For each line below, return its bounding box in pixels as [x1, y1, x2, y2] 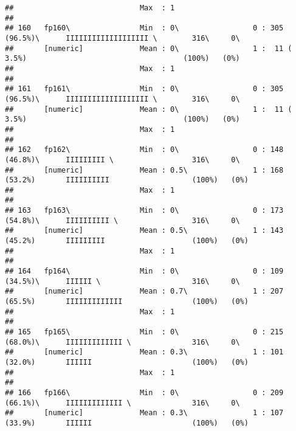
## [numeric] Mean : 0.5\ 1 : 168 [5, 165, 284, 174]
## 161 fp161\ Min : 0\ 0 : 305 [5, 84, 284, 94]
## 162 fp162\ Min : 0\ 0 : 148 [5, 145, 284, 154]
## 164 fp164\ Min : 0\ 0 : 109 [5, 267, 284, 276]
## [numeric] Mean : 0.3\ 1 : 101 [5, 348, 284, 357]
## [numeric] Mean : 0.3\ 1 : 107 [5, 409, 284, 418]
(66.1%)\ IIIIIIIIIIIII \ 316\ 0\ [5, 398, 240, 407]
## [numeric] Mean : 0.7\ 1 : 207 [5, 287, 284, 296]
